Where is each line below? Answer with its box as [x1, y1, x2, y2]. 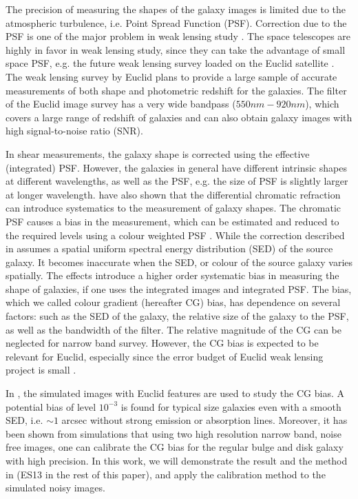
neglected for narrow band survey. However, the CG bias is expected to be [6, 336, 319, 350]
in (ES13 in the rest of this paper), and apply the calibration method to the [6, 467, 326, 481]
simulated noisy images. [6, 480, 105, 495]
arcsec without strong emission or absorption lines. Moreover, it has [61, 413, 348, 427]
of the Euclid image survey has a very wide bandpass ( [6, 96, 236, 111]
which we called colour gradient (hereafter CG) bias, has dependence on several [6, 295, 341, 309]
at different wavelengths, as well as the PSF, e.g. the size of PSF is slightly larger [6, 174, 348, 188]
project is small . [6, 363, 76, 377]
